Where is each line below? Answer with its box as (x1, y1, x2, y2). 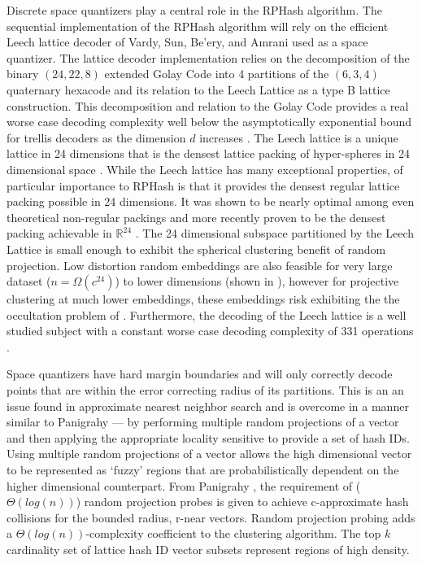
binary (7, 65, 39, 82)
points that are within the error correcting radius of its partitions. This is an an (7, 382, 404, 399)
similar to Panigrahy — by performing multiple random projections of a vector (7, 413, 399, 430)
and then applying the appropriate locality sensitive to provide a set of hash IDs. (7, 429, 410, 446)
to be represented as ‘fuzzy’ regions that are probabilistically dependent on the (7, 461, 399, 478)
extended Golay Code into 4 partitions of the (104, 65, 329, 82)
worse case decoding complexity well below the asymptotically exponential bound (7, 113, 412, 130)
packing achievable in (7, 225, 112, 242)
